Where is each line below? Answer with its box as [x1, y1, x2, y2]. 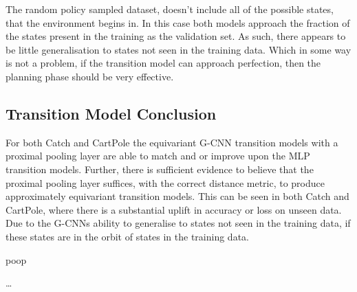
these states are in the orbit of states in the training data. [6, 229, 249, 243]
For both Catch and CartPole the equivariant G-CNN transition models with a [6, 135, 338, 149]
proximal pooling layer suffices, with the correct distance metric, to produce [6, 175, 325, 190]
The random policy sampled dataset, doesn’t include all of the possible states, [6, 2, 334, 16]
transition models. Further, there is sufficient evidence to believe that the [6, 161, 314, 176]
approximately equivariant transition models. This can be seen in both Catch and [6, 189, 349, 203]
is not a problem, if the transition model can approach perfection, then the [6, 56, 321, 70]
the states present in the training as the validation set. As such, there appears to [6, 29, 346, 43]
